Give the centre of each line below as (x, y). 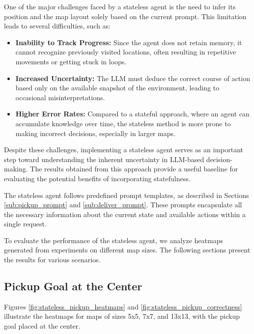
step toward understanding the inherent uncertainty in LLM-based (104, 159)
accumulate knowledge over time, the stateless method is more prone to (123, 123)
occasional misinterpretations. (60, 97)
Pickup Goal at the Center (73, 286)
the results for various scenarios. (52, 260)
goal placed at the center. (42, 326)
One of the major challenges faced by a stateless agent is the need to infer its (120, 6)
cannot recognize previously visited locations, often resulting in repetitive (126, 52)
